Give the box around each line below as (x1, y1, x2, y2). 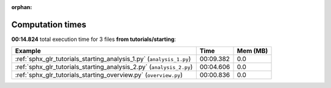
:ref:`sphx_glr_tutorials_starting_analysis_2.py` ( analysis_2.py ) (15, 63, 193, 71)
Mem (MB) (237, 46, 268, 55)
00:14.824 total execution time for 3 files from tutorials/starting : (11, 35, 177, 43)
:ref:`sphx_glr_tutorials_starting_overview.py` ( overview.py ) (15, 71, 183, 79)
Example (15, 46, 41, 55)
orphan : (11, 4, 32, 10)
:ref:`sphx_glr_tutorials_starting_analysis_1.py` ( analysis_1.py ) (15, 55, 191, 64)
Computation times (11, 19, 86, 30)
